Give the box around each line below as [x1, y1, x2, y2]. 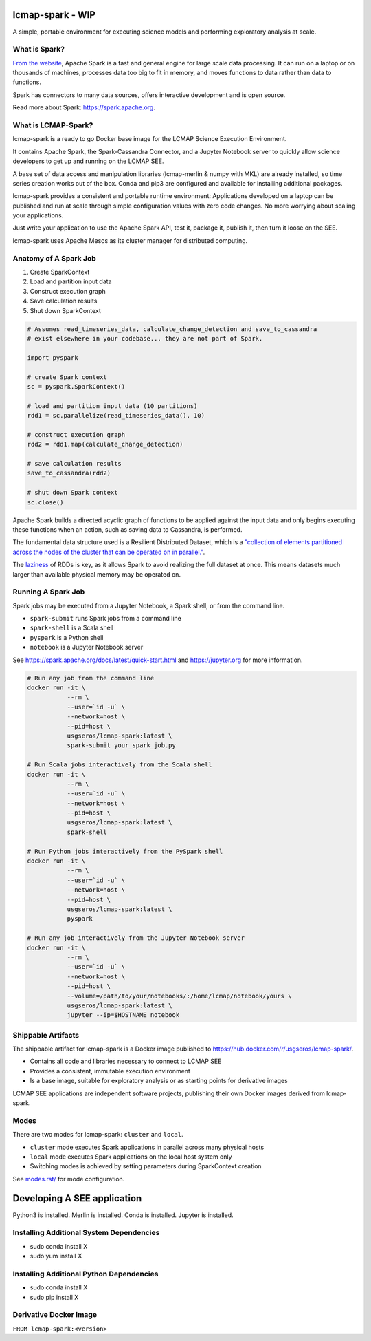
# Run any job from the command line [27, 674, 155, 682]
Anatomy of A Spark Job [12, 253, 96, 263]
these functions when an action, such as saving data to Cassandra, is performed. [12, 525, 243, 533]
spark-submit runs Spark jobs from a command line [30, 614, 181, 623]
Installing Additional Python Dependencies [12, 1269, 159, 1278]
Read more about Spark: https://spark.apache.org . [12, 103, 156, 111]
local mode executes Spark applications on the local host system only [30, 1152, 233, 1161]
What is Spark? [12, 45, 65, 54]
